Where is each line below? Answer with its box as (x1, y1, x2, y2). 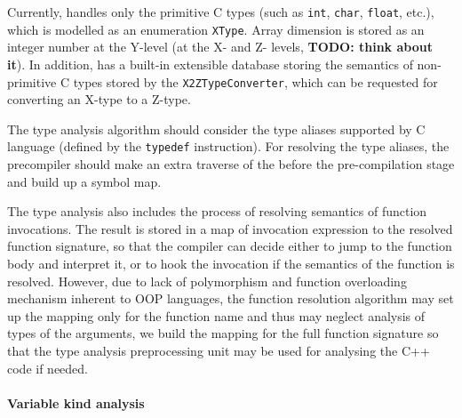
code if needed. (7, 358, 88, 377)
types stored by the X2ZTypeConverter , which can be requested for (73, 72, 438, 91)
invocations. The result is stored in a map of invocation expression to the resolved (7, 219, 453, 237)
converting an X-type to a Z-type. (7, 90, 191, 109)
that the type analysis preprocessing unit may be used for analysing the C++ (7, 341, 430, 359)
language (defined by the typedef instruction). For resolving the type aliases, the (7, 137, 450, 156)
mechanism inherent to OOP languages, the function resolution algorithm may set (7, 289, 454, 308)
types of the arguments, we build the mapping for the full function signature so (7, 324, 439, 342)
